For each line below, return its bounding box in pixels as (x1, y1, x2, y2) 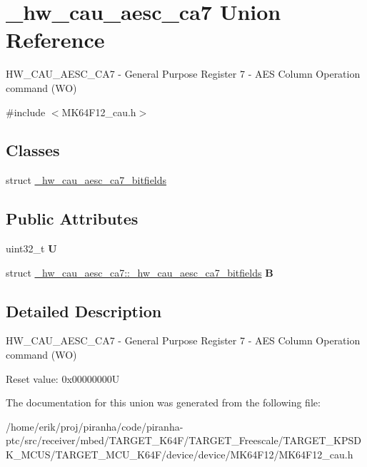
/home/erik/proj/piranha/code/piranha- (6, 419, 183, 433)
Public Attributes (6, 207, 139, 230)
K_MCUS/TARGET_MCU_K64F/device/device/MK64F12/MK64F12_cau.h (6, 447, 353, 462)
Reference (6, 25, 105, 54)
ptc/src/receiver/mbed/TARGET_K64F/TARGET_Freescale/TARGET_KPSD (6, 433, 361, 448)
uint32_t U (6, 241, 57, 256)
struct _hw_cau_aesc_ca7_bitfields (6, 173, 167, 188)
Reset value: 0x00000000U (6, 371, 120, 386)
